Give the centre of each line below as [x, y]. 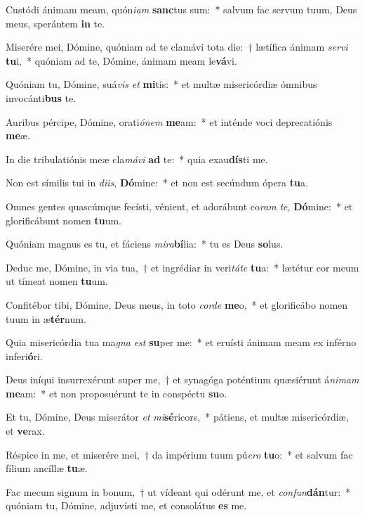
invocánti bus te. [41, 97]
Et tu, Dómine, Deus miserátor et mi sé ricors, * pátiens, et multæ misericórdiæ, [177, 417]
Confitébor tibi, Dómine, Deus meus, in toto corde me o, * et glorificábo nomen [177, 304]
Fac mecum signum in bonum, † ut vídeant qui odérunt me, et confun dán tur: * [178, 491]
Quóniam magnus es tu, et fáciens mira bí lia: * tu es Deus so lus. [145, 244]
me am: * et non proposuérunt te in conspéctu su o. [117, 393]
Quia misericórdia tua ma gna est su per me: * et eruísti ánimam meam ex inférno [181, 342]
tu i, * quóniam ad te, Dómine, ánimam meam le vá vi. [121, 60]
